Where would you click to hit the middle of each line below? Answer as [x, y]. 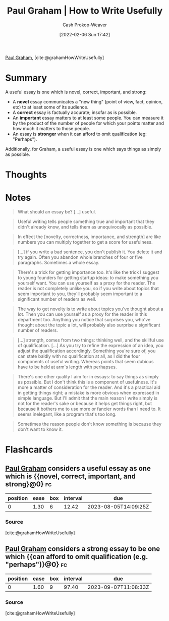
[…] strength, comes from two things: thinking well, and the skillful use [91, 340]
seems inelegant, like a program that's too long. [67, 414]
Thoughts [26, 175]
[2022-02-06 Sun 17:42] [85, 34]
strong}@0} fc [29, 484]
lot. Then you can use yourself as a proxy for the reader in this [82, 314]
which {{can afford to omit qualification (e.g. [76, 557]
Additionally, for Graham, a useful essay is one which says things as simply [83, 149]
